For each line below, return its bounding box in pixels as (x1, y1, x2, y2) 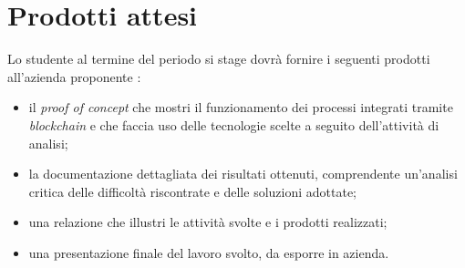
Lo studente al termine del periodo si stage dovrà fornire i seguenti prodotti (7, 49, 430, 68)
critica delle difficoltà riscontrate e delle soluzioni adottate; (28, 181, 356, 201)
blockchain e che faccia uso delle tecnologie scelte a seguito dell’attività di (28, 115, 439, 134)
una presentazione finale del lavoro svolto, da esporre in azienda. (28, 242, 389, 262)
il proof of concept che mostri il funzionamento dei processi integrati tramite (28, 98, 453, 117)
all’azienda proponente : (7, 67, 141, 86)
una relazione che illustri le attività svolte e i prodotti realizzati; (28, 212, 387, 232)
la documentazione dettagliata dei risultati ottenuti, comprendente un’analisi (28, 164, 458, 183)
